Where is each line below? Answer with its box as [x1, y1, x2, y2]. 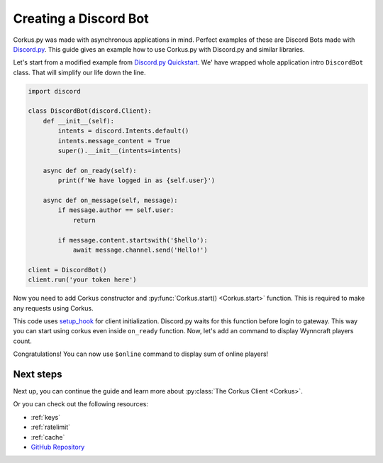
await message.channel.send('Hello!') [72, 245, 209, 254]
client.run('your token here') [28, 276, 138, 284]
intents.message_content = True [57, 137, 170, 145]
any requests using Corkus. [13, 303, 94, 312]
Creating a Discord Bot [13, 11, 149, 26]
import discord [28, 87, 81, 95]
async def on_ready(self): [43, 167, 138, 174]
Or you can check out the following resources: [13, 400, 149, 408]
